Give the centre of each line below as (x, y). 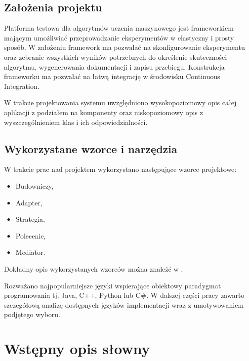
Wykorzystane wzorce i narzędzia (91, 148)
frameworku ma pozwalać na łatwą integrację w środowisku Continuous (112, 76)
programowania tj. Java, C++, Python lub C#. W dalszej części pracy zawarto (124, 295)
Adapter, (29, 202)
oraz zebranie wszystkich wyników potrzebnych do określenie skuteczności (116, 57)
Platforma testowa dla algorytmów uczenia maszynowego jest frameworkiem (119, 28)
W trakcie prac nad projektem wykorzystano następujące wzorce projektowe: (120, 169)
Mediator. (30, 252)
